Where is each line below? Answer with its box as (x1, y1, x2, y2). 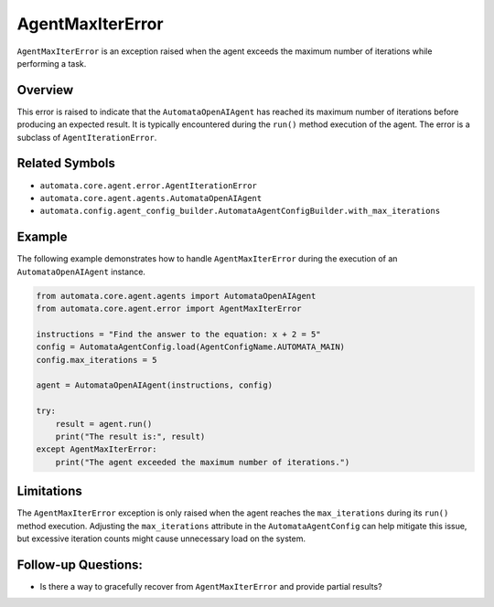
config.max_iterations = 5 (36, 355, 157, 365)
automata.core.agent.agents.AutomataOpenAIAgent (39, 193, 263, 203)
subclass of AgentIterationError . (16, 132, 157, 143)
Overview (16, 82, 74, 98)
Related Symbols (16, 155, 116, 171)
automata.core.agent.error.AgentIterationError (39, 180, 258, 191)
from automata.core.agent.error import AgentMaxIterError (36, 303, 302, 314)
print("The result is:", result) (55, 431, 206, 442)
